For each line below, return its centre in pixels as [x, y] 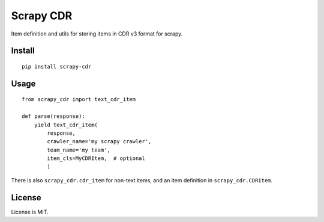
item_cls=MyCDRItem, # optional [96, 159]
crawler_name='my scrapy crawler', [99, 142]
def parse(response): [53, 116]
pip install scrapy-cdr [57, 66]
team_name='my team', [79, 150]
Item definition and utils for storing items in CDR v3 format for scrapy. [97, 34]
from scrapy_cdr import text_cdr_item [79, 100]
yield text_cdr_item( [66, 125]
